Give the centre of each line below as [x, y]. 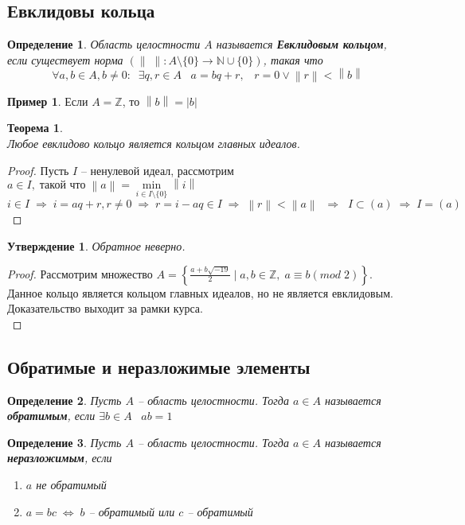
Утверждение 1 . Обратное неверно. [96, 245]
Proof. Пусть [38, 170]
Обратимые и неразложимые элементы [159, 366]
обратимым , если [51, 416]
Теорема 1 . [35, 128]
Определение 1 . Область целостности [104, 44]
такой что [63, 185]
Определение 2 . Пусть [64, 400]
